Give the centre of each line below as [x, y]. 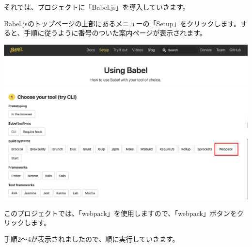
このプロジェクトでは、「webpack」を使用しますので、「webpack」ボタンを [120, 213]
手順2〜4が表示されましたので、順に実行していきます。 [92, 239]
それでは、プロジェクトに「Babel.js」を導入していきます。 [97, 7]
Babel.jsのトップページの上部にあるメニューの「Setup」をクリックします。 [122, 23]
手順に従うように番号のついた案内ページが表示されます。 [115, 33]
